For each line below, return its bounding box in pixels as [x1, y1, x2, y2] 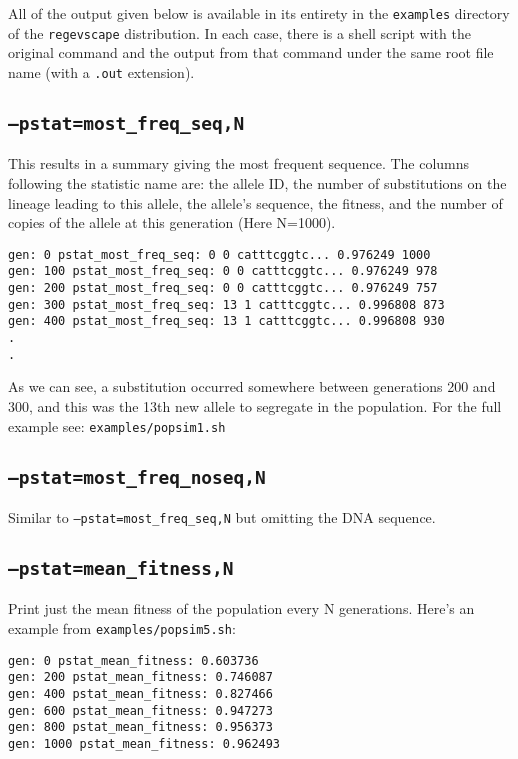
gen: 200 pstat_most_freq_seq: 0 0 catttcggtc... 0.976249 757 [8, 281, 438, 296]
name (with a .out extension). [8, 61, 195, 82]
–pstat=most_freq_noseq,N [8, 466, 266, 488]
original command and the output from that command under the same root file [8, 42, 494, 63]
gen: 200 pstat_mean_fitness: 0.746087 [8, 670, 273, 685]
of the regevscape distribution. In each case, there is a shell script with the [8, 22, 471, 43]
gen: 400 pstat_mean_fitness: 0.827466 [8, 686, 273, 701]
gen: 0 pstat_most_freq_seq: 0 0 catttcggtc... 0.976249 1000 [8, 247, 431, 262]
